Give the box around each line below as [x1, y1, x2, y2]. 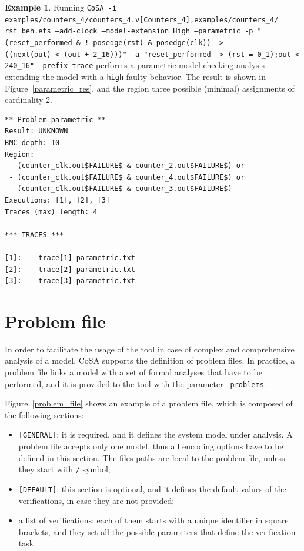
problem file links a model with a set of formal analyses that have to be [5, 366, 262, 378]
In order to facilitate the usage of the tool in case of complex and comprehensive [5, 342, 295, 355]
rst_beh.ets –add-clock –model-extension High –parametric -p [5, 27, 253, 36]
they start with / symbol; [18, 463, 111, 475]
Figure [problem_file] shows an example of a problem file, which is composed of [5, 397, 293, 409]
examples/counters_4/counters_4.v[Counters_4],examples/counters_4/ [5, 15, 279, 24]
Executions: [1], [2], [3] [5, 196, 110, 204]
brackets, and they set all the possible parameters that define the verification [18, 525, 296, 537]
